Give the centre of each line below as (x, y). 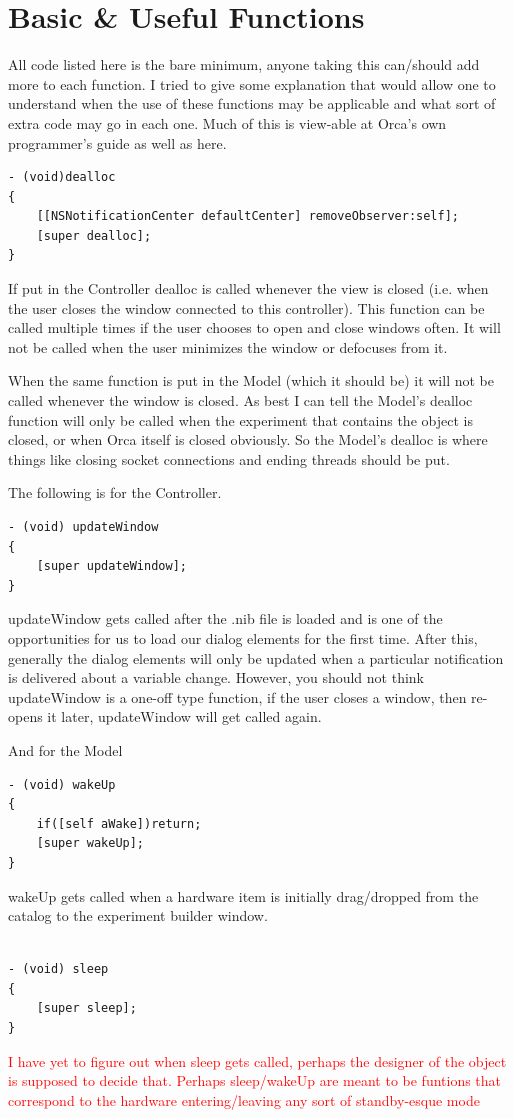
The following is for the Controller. (115, 492)
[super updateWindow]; (111, 566)
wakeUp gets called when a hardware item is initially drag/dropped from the (243, 895)
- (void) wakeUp (62, 784)
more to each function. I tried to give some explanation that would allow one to (252, 83)
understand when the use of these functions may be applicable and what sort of (252, 103)
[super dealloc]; (94, 235)
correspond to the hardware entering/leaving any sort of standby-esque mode (244, 1099)
